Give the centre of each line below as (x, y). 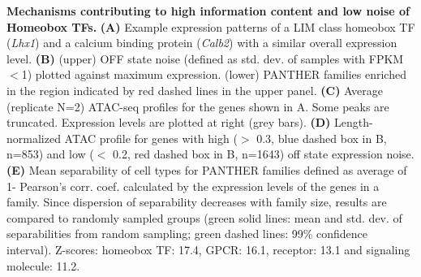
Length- (354, 122)
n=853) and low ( (50, 154)
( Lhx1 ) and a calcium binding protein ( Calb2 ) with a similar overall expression (202, 43)
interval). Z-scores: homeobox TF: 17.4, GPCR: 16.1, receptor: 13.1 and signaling (208, 249)
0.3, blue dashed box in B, (322, 138)
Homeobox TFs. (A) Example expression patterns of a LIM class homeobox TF (211, 26)
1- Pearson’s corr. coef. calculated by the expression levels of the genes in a (193, 186)
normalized (34, 138)
